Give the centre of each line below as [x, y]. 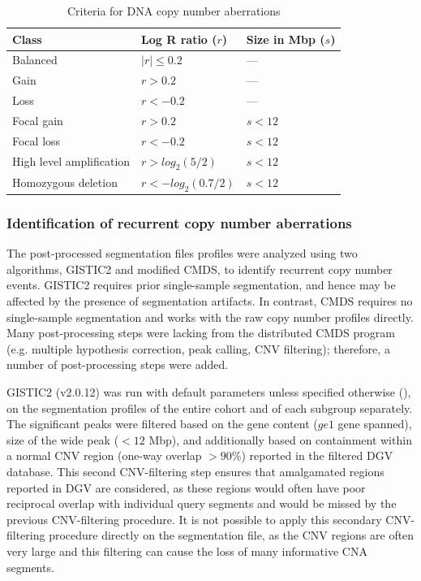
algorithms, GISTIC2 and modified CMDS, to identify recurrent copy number [200, 269]
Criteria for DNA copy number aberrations [174, 11]
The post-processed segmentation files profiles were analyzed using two [182, 253]
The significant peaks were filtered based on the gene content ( [162, 424]
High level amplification [71, 161]
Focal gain [38, 120]
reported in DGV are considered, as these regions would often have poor [186, 487]
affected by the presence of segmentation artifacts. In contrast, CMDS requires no [210, 301]
